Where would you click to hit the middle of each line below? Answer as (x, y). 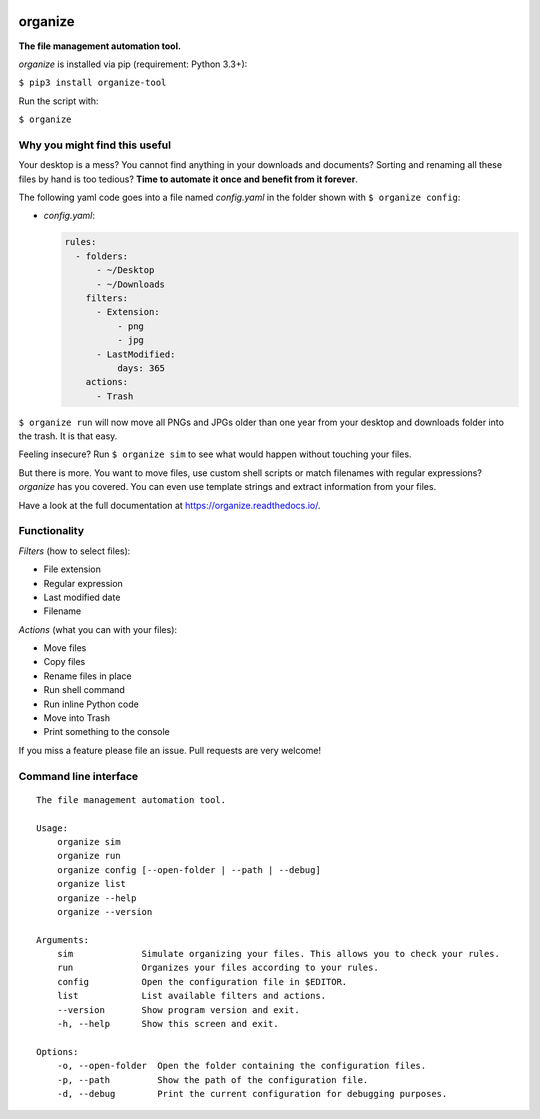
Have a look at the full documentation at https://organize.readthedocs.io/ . (169, 505)
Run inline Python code (91, 704)
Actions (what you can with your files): (98, 629)
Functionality (51, 531)
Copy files (64, 662)
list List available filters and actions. (191, 996)
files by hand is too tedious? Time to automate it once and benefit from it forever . (188, 179)
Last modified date (82, 597)
